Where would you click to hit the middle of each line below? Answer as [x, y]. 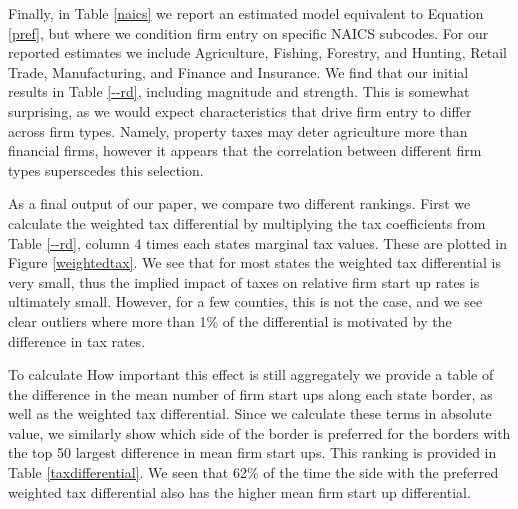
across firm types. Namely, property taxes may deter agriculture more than [238, 130]
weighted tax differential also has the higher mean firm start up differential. [239, 491]
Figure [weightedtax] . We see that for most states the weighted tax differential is [254, 262]
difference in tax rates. [77, 340]
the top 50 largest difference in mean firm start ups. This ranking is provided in [252, 452]
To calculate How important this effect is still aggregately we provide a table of [251, 374]
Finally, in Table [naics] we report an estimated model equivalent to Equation [246, 13]
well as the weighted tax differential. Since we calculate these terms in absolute [250, 413]
